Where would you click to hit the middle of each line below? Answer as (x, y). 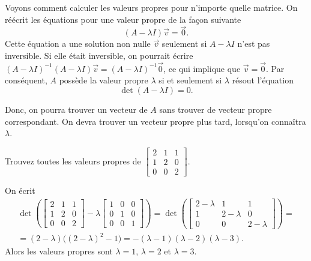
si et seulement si (190, 80)
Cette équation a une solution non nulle (78, 43)
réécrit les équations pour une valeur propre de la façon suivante (123, 19)
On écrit (20, 190)
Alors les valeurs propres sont (59, 251)
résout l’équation (263, 80)
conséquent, (26, 80)
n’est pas (254, 43)
